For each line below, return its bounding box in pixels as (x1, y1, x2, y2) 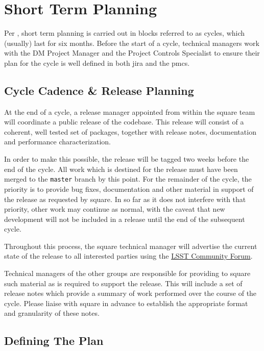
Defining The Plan (4, 333, 104, 348)
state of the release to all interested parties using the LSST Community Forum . (4, 250, 253, 261)
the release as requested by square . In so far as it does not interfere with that (4, 193, 246, 204)
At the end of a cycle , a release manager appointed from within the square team (4, 106, 255, 117)
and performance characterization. (4, 136, 111, 147)
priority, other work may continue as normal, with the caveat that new (4, 204, 225, 214)
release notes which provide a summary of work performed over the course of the (4, 288, 257, 298)
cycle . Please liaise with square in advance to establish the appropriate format (4, 297, 248, 308)
